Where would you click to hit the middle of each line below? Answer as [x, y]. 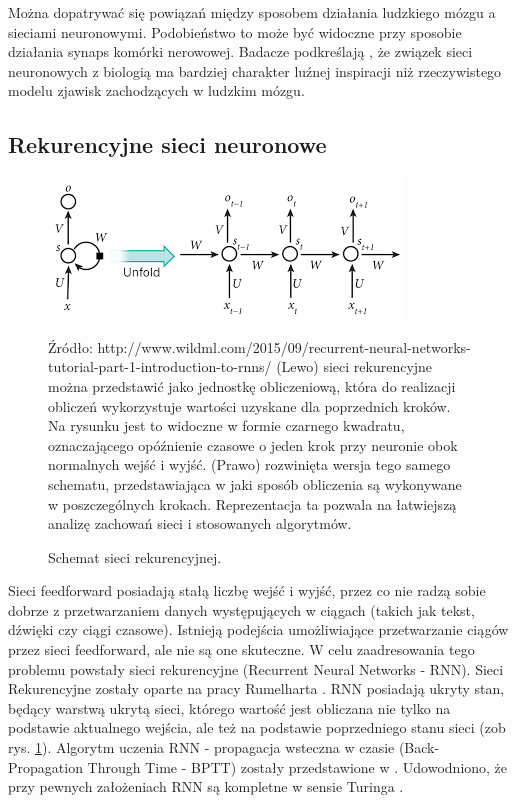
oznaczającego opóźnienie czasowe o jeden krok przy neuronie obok [253, 444]
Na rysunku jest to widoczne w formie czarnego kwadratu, [226, 425]
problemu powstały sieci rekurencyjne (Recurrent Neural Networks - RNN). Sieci [256, 668]
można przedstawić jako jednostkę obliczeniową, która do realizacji [252, 385]
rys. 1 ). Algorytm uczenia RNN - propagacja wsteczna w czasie [201, 747]
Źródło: [70, 346]
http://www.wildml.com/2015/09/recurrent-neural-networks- [284, 346]
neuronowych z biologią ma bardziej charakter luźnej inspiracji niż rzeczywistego [255, 70]
